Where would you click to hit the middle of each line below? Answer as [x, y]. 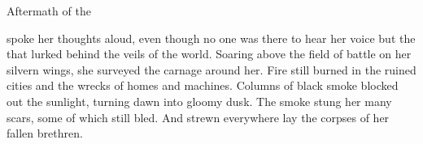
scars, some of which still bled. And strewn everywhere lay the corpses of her [198, 117]
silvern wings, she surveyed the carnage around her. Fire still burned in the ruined [211, 69]
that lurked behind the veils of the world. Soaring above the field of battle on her [209, 54]
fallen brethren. [45, 133]
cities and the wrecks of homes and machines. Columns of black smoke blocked [203, 85]
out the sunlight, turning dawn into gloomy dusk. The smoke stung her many [199, 101]
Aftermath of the [49, 11]
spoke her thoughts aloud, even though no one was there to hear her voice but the [211, 38]
